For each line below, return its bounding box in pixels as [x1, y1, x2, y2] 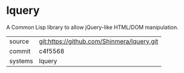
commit [9, 46, 31, 55]
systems [9, 57, 33, 65]
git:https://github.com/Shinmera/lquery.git [39, 37, 159, 45]
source [9, 37, 29, 45]
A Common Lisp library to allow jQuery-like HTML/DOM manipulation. [6, 24, 179, 31]
